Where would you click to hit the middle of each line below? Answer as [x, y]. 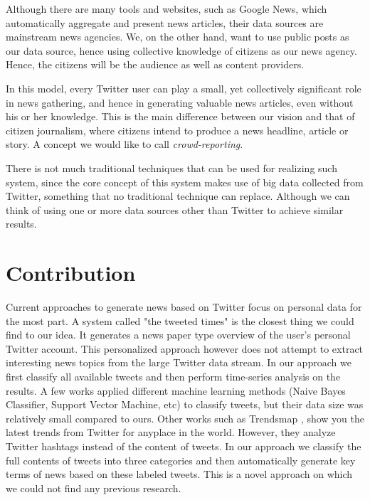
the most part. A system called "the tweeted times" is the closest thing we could [180, 320]
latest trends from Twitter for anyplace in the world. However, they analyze [171, 432]
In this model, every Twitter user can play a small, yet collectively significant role [184, 88]
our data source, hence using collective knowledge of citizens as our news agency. [181, 50]
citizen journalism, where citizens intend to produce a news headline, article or [177, 130]
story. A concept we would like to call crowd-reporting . [125, 144]
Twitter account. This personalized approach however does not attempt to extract [185, 348]
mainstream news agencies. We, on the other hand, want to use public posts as [178, 37]
